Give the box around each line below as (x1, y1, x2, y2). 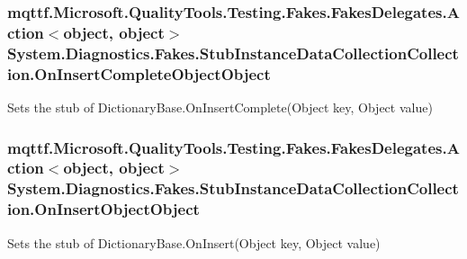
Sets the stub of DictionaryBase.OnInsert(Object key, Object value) (7, 233, 381, 252)
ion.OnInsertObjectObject (7, 198, 200, 220)
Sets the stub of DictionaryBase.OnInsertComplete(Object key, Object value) (7, 97, 433, 116)
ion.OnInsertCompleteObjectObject (7, 62, 271, 85)
